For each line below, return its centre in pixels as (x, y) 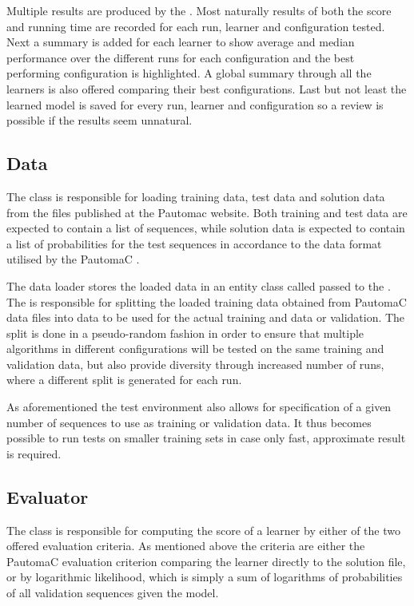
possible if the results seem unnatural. (100, 120)
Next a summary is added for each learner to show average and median (181, 42)
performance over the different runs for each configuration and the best (181, 57)
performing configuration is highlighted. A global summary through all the (189, 73)
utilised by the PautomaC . (73, 259)
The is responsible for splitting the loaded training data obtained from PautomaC (207, 301)
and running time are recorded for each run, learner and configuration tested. (196, 26)
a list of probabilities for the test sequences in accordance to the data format (194, 243)
